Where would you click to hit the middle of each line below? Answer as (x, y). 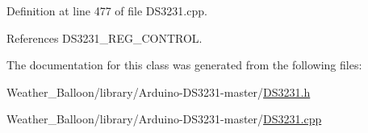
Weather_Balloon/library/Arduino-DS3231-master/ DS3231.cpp (164, 119)
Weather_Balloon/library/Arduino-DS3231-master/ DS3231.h (159, 91)
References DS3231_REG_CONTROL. (105, 37)
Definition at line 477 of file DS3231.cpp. (107, 10)
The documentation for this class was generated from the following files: (184, 65)
